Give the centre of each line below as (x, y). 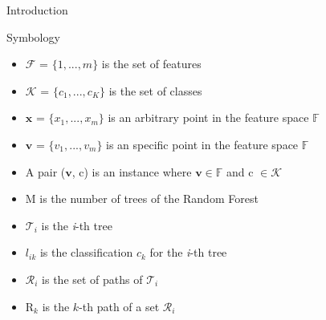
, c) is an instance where (132, 171)
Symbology (33, 36)
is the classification (86, 252)
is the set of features (151, 64)
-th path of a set (119, 306)
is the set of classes (155, 90)
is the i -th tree (77, 225)
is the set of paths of (92, 279)
